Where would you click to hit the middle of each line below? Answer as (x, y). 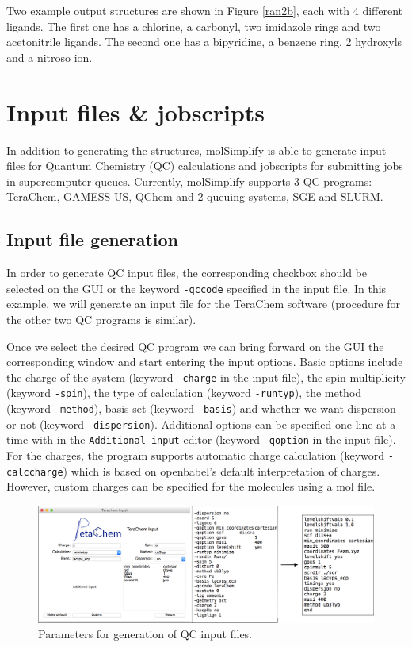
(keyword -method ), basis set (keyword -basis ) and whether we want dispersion (201, 408)
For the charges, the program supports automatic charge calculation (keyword (196, 454)
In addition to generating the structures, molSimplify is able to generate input (196, 150)
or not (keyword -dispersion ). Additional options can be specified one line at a (201, 424)
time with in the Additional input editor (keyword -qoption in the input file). (201, 439)
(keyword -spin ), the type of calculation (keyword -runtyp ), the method (184, 393)
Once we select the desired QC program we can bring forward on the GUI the (195, 346)
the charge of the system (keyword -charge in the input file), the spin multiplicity (206, 377)
